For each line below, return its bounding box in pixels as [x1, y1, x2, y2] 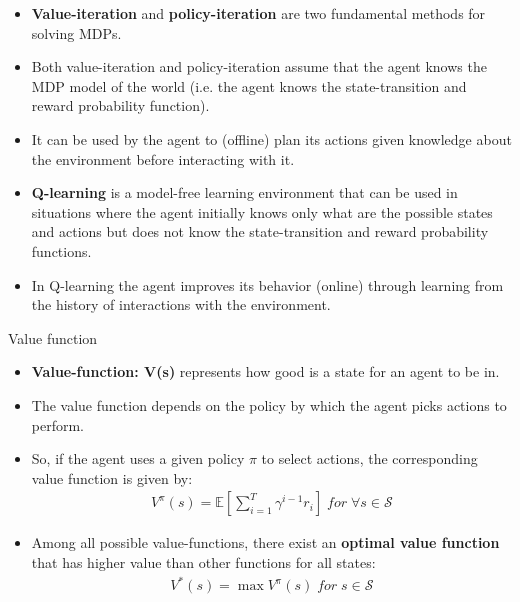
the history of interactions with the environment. [31, 294, 331, 315]
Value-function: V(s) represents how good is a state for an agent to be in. [31, 361, 500, 382]
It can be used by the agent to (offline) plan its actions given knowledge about [31, 128, 512, 149]
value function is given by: [31, 467, 193, 488]
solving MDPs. [31, 22, 122, 43]
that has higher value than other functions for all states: [31, 551, 376, 572]
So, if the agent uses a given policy [31, 448, 245, 469]
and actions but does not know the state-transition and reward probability [31, 221, 489, 242]
